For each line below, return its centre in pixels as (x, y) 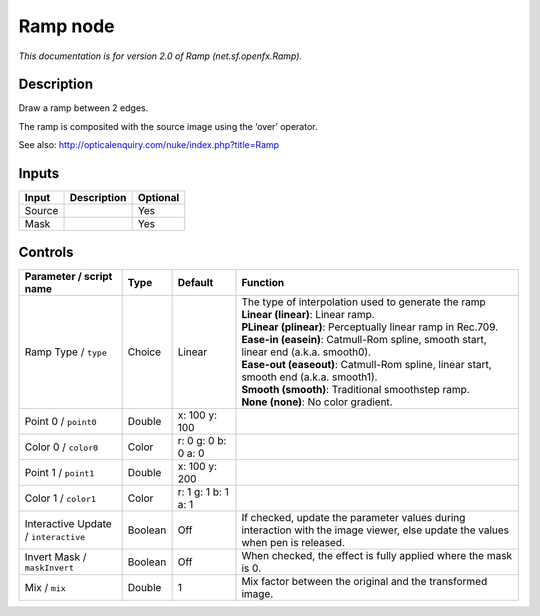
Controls (46, 251)
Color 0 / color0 (61, 447)
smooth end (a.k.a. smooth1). (309, 377)
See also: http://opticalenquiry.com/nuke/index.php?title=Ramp (149, 145)
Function (263, 282)
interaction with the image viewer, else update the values (375, 530)
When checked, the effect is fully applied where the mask (377, 555)
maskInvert (49, 568)
